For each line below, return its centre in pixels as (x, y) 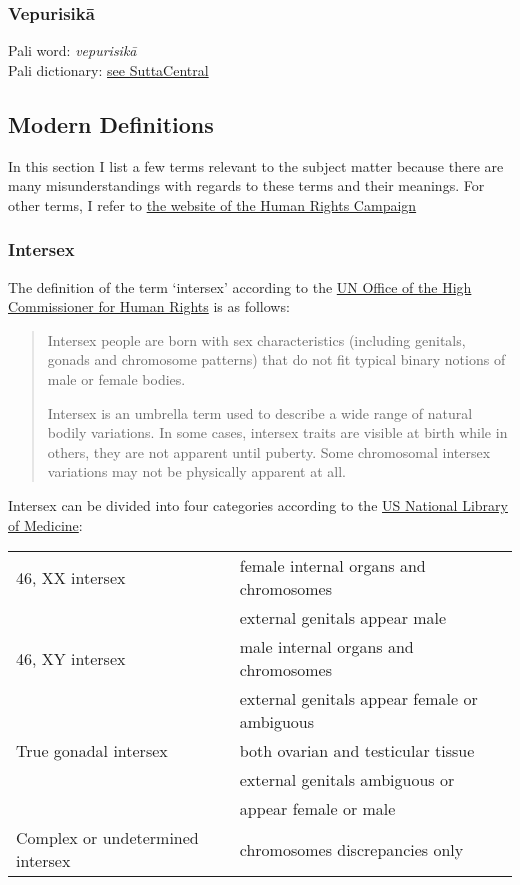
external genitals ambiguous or (347, 780)
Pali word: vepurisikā (72, 50)
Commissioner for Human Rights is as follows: (149, 306)
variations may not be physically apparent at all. (196, 471)
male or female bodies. (116, 378)
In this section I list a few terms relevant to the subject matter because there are (256, 165)
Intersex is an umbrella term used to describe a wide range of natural (260, 412)
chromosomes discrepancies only (351, 849)
